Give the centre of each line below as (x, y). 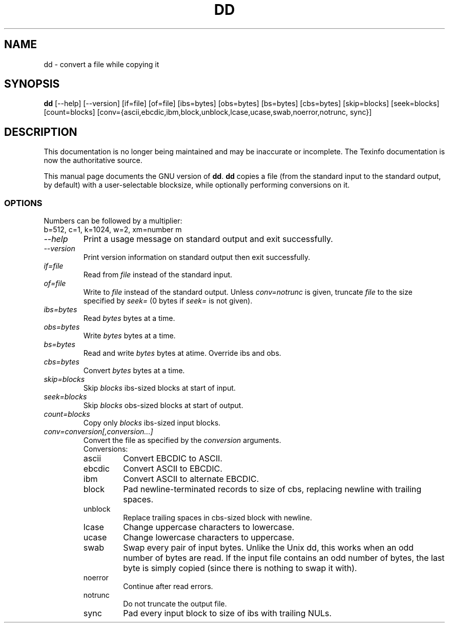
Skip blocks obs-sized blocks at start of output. (163, 406)
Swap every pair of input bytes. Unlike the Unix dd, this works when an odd (268, 548)
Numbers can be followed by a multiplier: (113, 221)
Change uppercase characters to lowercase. (209, 527)
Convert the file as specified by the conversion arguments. (182, 440)
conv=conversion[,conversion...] (98, 432)
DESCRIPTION (41, 132)
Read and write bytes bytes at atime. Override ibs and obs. (182, 353)
